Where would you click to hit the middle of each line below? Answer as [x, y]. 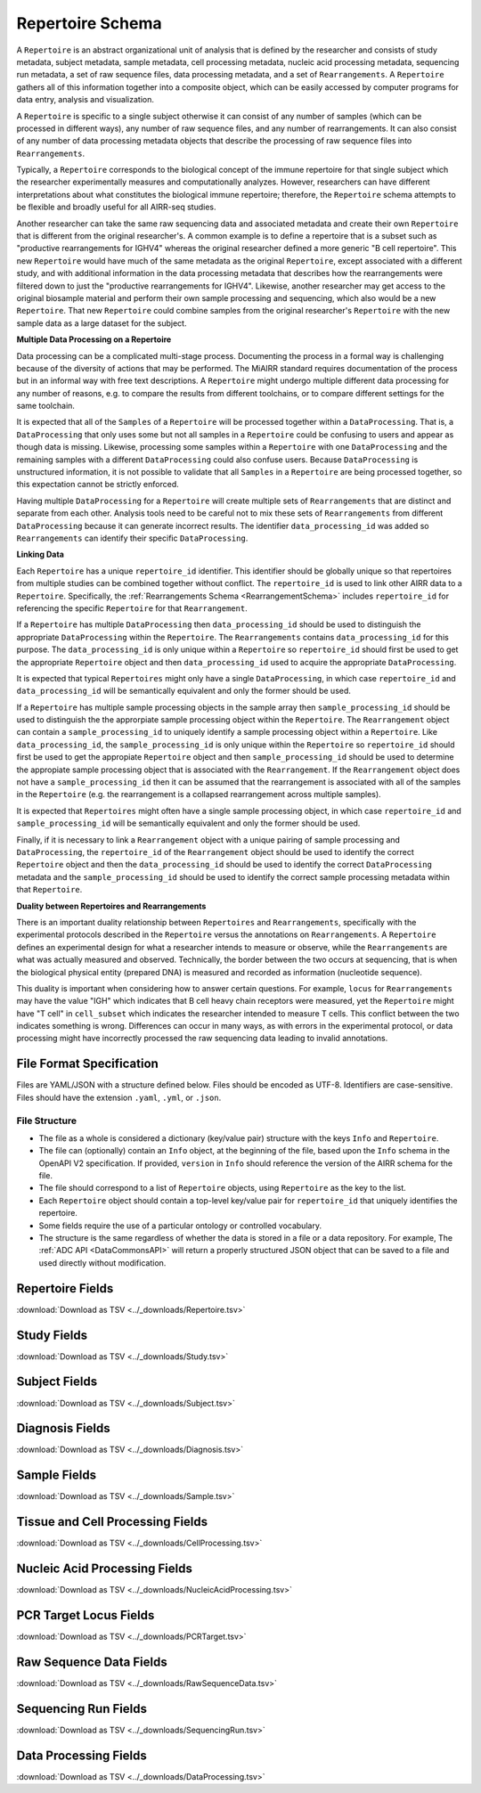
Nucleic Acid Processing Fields [105, 1569]
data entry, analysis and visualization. [86, 100]
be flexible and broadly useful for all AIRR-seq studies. [116, 207]
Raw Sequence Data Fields [92, 1662]
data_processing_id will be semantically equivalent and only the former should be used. [184, 691]
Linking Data [40, 554]
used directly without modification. [102, 1263]
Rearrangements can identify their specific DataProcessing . [132, 538]
